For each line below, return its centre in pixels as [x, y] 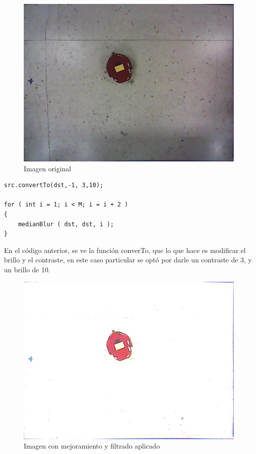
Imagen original [48, 168]
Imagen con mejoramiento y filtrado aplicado [92, 446]
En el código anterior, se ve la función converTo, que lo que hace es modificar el [125, 250]
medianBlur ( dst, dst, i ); [66, 224]
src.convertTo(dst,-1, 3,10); [54, 185]
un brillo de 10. [27, 269]
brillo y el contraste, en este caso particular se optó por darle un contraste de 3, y [128, 260]
